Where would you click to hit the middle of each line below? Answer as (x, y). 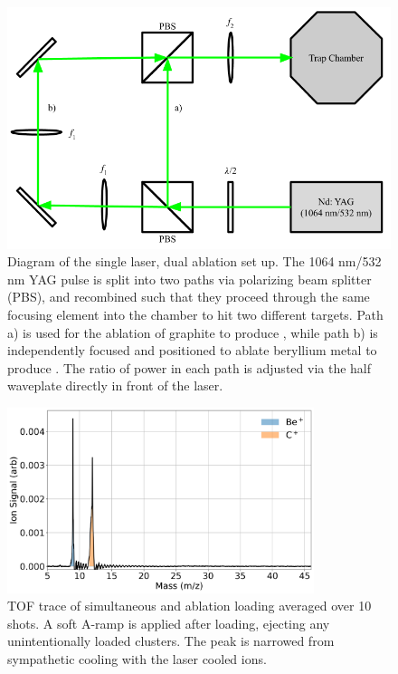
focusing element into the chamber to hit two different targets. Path (195, 314)
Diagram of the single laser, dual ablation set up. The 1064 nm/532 (194, 261)
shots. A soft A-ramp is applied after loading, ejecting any (169, 623)
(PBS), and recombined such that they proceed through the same (189, 297)
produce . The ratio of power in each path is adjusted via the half (190, 367)
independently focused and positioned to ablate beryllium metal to (192, 350)
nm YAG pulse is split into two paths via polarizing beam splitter (190, 279)
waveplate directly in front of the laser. (115, 385)
